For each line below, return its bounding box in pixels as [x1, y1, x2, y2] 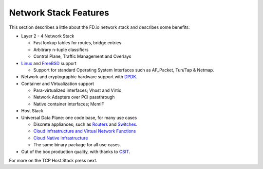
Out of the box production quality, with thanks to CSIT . [21, 149, 131, 154]
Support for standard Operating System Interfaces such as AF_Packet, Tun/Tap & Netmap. [33, 67, 214, 73]
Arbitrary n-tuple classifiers [33, 47, 89, 52]
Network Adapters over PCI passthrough [33, 94, 115, 100]
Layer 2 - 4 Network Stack [21, 33, 75, 39]
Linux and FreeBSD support [21, 60, 76, 66]
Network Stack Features [9, 7, 110, 18]
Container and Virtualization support [21, 81, 94, 86]
